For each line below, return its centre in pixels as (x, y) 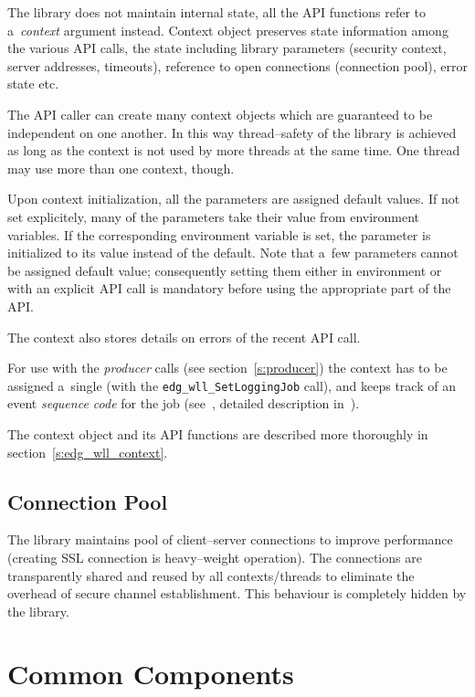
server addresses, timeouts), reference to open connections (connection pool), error (237, 65)
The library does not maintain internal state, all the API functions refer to (216, 12)
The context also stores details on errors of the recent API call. (184, 337)
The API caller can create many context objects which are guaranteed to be (220, 114)
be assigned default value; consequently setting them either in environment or (225, 270)
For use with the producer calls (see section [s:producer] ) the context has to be (227, 368)
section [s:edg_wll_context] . (88, 452)
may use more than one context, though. (121, 168)
